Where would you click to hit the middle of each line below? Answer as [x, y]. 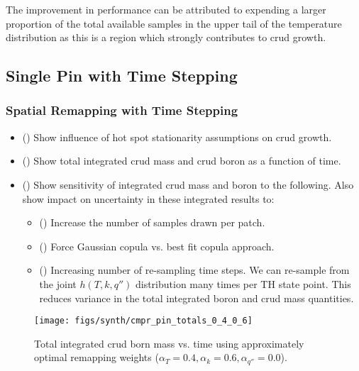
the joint [58, 283]
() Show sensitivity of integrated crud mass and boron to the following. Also [188, 184]
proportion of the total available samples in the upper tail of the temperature [174, 23]
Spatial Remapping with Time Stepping [122, 110]
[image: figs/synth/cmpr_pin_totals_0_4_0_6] [143, 321]
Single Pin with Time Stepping [122, 76]
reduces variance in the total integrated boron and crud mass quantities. [197, 298]
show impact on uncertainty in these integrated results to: [148, 198]
